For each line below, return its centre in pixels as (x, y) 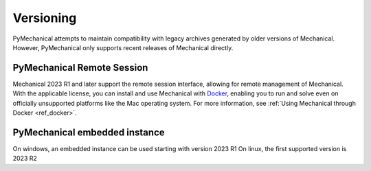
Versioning (45, 18)
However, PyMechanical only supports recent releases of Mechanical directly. (123, 47)
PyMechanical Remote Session (80, 68)
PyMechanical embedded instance (89, 132)
